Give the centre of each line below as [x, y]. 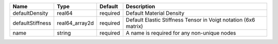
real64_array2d [75, 23]
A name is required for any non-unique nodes [181, 33]
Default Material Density [155, 13]
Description [141, 6]
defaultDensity [30, 13]
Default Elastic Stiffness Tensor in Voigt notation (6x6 [190, 20]
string [64, 33]
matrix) [135, 26]
